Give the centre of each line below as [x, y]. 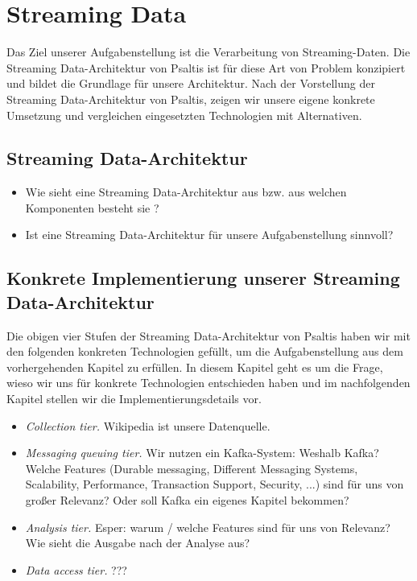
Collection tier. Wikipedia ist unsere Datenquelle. [148, 425]
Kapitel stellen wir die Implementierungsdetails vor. [134, 399]
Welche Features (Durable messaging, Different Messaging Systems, [192, 468]
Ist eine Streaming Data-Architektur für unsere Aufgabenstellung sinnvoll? [209, 235]
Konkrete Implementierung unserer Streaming [203, 278]
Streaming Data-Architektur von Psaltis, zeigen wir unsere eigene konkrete [191, 99]
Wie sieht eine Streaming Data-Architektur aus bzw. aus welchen [186, 192]
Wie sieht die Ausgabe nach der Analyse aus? [138, 543]
